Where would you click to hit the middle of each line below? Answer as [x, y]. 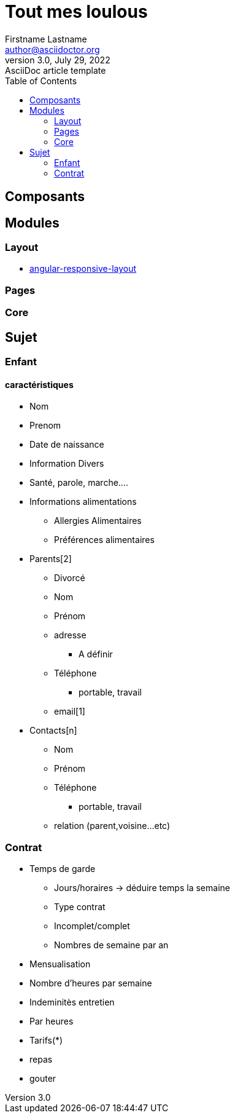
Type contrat [80, 906]
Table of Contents [41, 81]
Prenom [45, 426]
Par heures [52, 1021]
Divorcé [70, 578]
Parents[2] [51, 559]
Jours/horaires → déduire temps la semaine [142, 887]
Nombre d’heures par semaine [91, 983]
